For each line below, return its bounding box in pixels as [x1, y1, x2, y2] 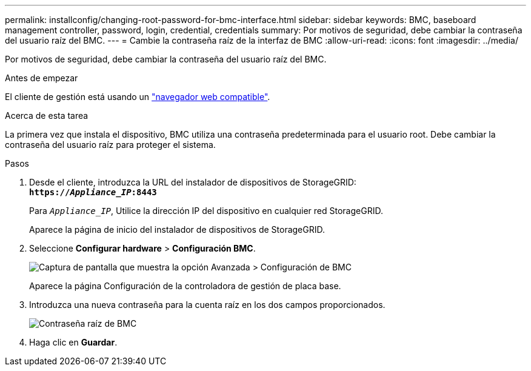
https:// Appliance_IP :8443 [29, 187, 157, 197]
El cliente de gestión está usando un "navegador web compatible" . [5, 92, 270, 102]
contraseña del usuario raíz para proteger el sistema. [5, 139, 216, 150]
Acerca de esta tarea [5, 110, 88, 121]
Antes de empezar [5, 73, 78, 83]
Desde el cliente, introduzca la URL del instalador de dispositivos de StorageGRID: [29, 177, 356, 187]
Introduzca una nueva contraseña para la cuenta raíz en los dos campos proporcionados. [29, 299, 386, 310]
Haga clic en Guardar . [29, 337, 118, 347]
